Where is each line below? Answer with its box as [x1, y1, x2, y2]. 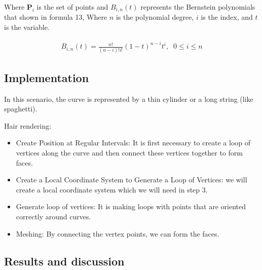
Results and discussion [4, 253, 125, 268]
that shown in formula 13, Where [4, 12, 107, 22]
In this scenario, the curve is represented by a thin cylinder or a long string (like [4, 93, 253, 104]
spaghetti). [4, 103, 38, 114]
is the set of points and [36, 2, 108, 12]
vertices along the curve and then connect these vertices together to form [16, 147, 243, 158]
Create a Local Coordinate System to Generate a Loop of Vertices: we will [16, 174, 247, 185]
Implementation [4, 69, 89, 85]
